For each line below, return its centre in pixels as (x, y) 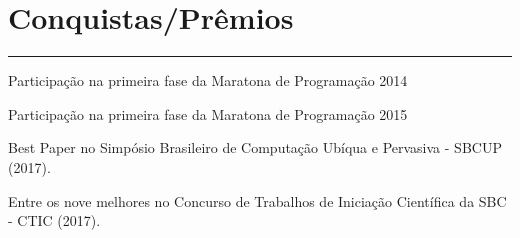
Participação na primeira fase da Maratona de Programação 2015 (208, 113)
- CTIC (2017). (54, 220)
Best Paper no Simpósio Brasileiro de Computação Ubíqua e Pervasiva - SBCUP (255, 147)
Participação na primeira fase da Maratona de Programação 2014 (208, 80)
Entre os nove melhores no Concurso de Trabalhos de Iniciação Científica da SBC (257, 200)
